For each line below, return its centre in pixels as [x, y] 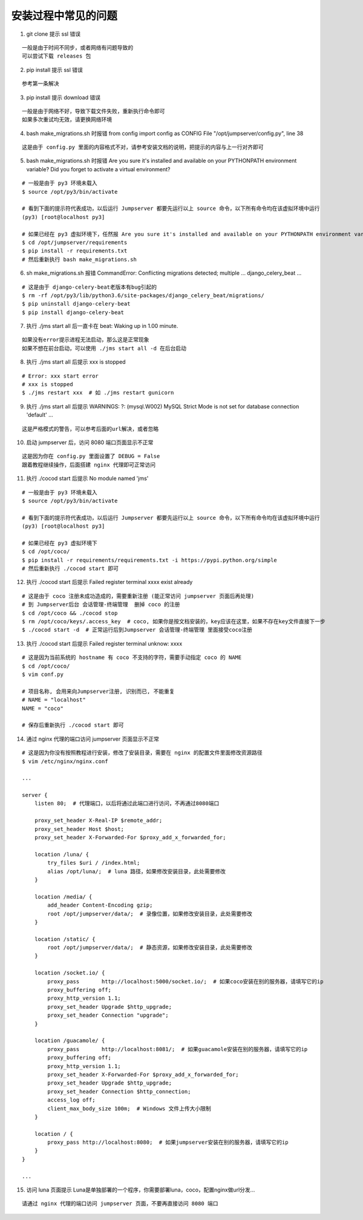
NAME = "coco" [43, 708]
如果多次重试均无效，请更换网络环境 [67, 120]
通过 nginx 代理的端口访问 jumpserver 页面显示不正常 [93, 739]
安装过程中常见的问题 [64, 16]
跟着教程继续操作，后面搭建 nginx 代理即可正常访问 [89, 465]
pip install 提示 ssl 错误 [54, 70]
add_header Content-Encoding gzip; [100, 905]
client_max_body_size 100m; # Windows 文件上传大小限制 [129, 1108]
